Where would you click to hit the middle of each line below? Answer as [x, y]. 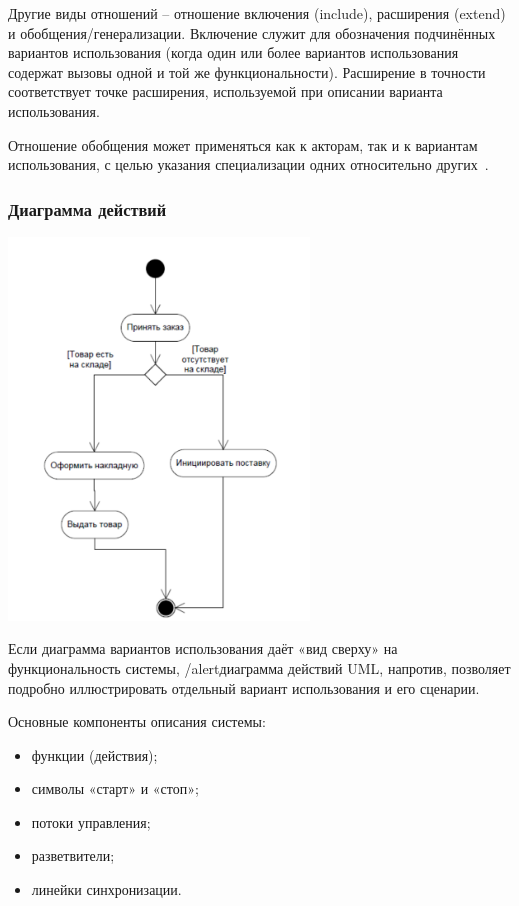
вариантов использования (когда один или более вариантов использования [233, 52]
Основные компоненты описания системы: [137, 721]
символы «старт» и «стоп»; [115, 788]
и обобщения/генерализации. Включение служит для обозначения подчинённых [252, 32]
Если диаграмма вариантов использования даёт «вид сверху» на [203, 648]
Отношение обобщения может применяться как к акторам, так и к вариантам [243, 144]
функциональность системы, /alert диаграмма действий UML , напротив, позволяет [259, 667]
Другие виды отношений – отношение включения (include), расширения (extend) [257, 13]
